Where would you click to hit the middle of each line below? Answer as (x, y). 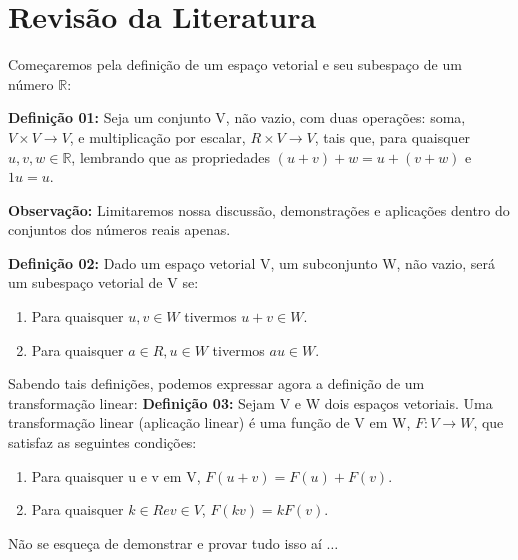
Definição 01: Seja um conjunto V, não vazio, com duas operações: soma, (237, 117)
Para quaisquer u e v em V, (116, 475)
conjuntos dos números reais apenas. (119, 229)
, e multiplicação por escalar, (157, 136)
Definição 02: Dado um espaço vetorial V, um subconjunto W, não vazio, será (252, 262)
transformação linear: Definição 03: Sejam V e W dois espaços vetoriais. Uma (250, 402)
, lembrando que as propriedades (170, 156)
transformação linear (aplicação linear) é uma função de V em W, (209, 422)
